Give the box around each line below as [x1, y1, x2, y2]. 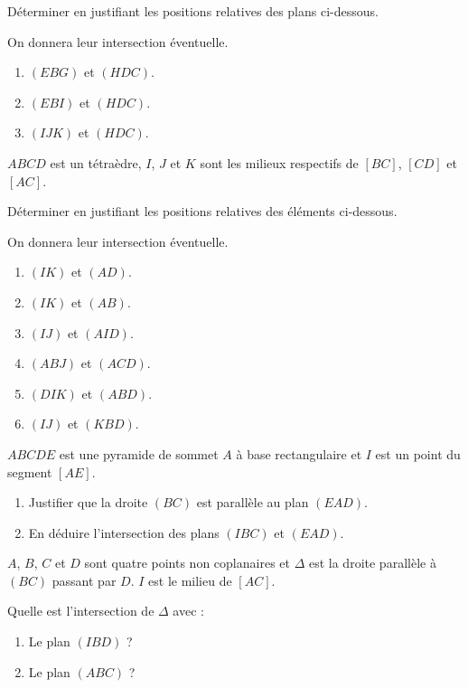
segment [7, 462, 52, 481]
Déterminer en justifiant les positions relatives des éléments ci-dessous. [7, 202, 398, 221]
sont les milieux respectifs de [200, 153, 359, 172]
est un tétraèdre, [50, 153, 142, 172]
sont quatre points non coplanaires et [84, 553, 290, 572]
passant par [51, 570, 117, 589]
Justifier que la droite [28, 493, 148, 512]
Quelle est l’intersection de [7, 601, 154, 620]
